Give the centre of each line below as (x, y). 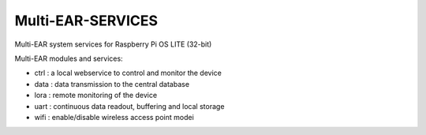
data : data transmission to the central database (112, 84)
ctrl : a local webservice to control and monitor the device (128, 73)
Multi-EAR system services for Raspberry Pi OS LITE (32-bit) (113, 44)
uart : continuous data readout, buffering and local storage (129, 106)
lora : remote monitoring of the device (96, 96)
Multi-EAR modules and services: (69, 58)
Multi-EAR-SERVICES (86, 21)
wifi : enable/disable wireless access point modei (114, 117)
